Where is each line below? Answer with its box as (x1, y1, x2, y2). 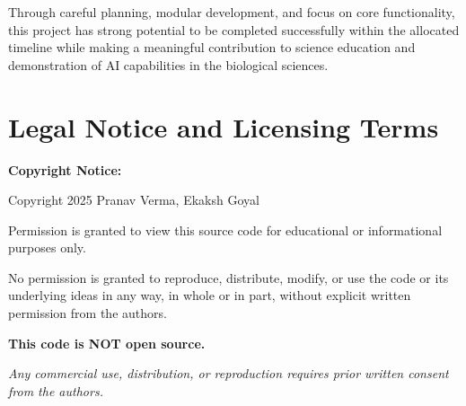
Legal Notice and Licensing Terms (8, 108, 439, 145)
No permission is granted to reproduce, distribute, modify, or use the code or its (8, 268, 449, 287)
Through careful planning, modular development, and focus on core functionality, (8, 3, 455, 21)
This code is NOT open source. (8, 333, 206, 352)
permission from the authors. (8, 304, 167, 322)
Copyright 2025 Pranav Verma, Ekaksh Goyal (8, 190, 259, 209)
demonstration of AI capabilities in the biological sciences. (8, 55, 329, 74)
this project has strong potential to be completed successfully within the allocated (8, 20, 460, 39)
